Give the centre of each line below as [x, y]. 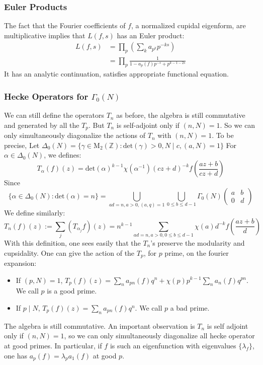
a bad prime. [190, 307]
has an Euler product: [151, 35]
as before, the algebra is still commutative [181, 115]
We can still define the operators [54, 115]
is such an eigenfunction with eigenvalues [173, 345]
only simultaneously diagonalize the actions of [75, 135]
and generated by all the [42, 125]
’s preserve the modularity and [198, 242]
